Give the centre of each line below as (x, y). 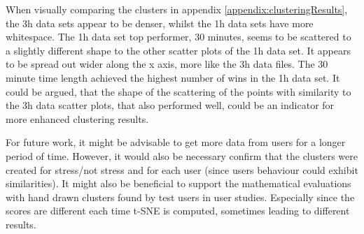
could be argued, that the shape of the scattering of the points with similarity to (178, 91)
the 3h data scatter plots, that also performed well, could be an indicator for (170, 105)
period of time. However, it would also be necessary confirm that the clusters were (182, 155)
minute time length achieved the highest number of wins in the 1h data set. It (173, 77)
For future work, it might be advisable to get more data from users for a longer (176, 142)
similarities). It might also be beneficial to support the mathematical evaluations (178, 183)
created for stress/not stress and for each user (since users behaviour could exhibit (182, 169)
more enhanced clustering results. (77, 118)
